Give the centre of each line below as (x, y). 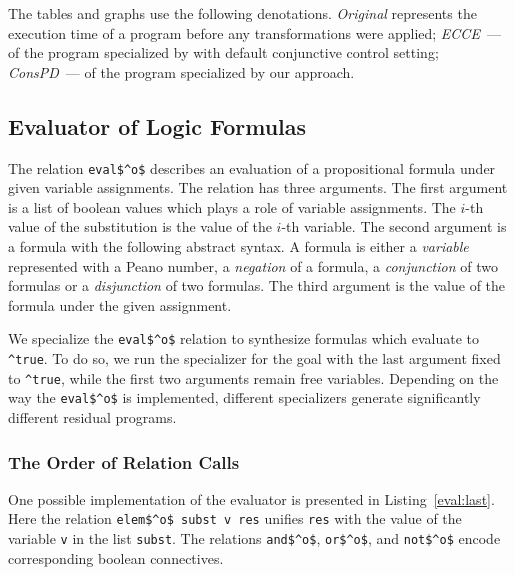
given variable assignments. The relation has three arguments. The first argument (258, 187)
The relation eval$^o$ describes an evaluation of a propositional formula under (252, 167)
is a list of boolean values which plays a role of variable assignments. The (232, 206)
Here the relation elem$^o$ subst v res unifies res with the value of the (235, 518)
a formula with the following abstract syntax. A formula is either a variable (238, 246)
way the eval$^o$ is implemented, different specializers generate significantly (244, 397)
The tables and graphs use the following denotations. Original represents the (242, 13)
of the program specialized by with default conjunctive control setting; (223, 52)
